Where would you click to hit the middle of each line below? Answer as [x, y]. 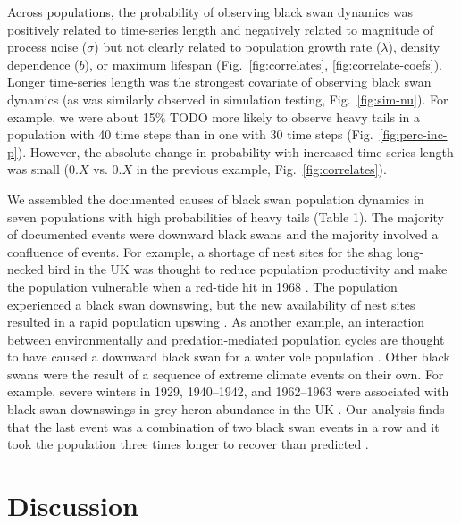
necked [25, 269]
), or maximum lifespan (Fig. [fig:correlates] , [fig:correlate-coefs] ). [263, 64]
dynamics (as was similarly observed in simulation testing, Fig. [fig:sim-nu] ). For [228, 99]
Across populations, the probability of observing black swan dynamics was [210, 12]
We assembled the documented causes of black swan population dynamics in [216, 199]
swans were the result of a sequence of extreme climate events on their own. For [226, 374]
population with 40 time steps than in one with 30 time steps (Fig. [190, 134]
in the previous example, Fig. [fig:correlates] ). [261, 169]
